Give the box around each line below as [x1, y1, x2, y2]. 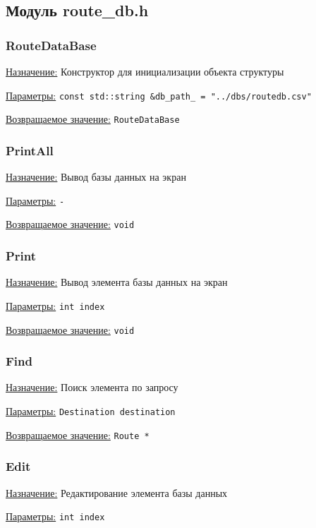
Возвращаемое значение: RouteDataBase [6, 112, 180, 126]
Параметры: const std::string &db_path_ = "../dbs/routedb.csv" [6, 88, 312, 102]
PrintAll [6, 141, 54, 159]
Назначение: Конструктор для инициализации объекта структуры [6, 64, 284, 78]
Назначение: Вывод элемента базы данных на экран [6, 275, 228, 289]
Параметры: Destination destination [6, 403, 176, 418]
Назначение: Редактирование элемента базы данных [6, 485, 228, 500]
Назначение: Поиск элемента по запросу [6, 380, 178, 395]
